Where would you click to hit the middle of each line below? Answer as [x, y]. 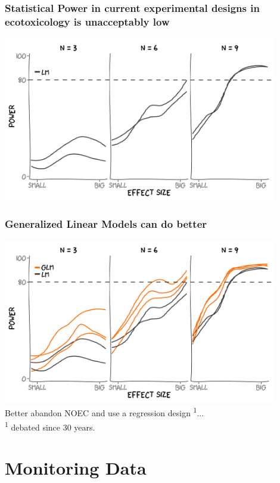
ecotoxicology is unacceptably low [87, 21]
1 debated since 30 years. [50, 426]
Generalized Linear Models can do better [106, 223]
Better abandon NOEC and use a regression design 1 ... [105, 412]
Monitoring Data [76, 468]
